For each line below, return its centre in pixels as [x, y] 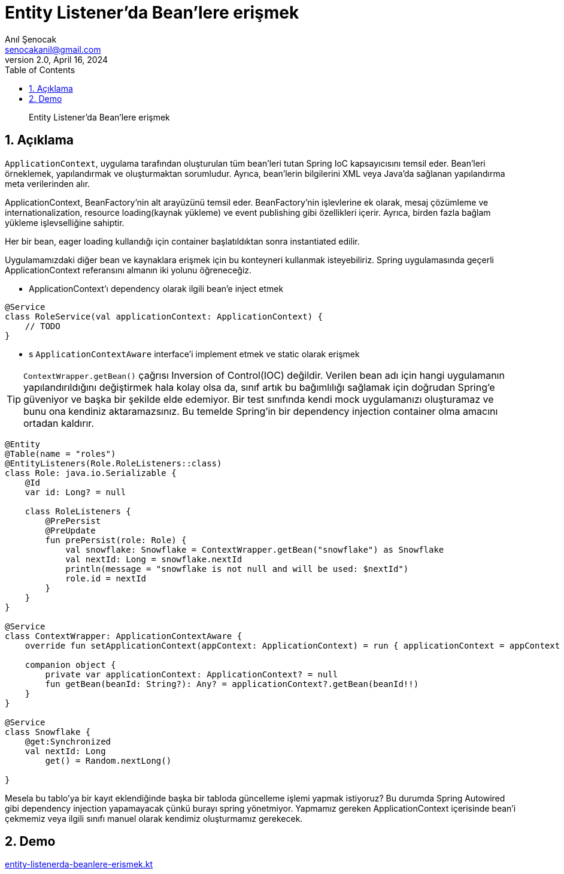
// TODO [43, 326]
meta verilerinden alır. [48, 183]
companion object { [70, 664]
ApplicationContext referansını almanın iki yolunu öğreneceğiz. [128, 270]
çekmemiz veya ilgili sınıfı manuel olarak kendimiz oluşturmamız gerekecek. [154, 818]
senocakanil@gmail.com [53, 49]
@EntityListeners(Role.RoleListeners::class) [113, 463]
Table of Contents [40, 70]
